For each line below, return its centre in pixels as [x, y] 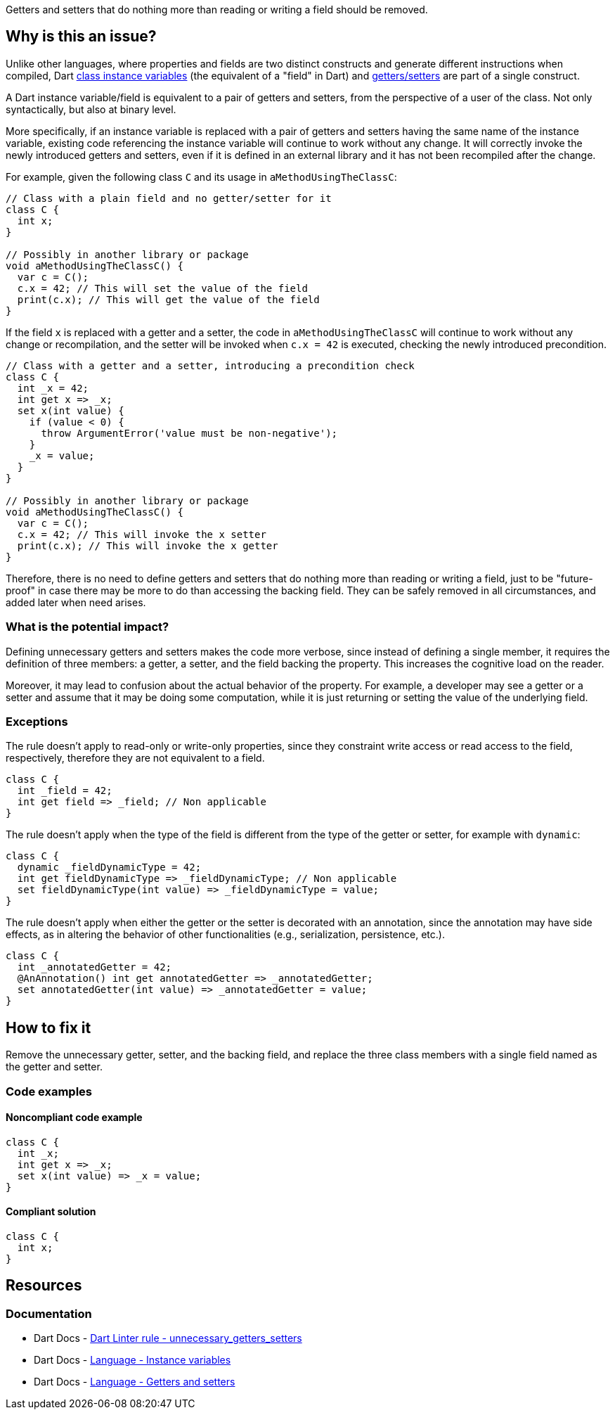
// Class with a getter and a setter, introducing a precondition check [210, 365]
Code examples [49, 1091]
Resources [44, 1286]
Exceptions [37, 721]
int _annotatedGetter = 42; [95, 967]
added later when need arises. [76, 602]
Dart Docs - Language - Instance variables [132, 1360]
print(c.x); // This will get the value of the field [168, 299]
